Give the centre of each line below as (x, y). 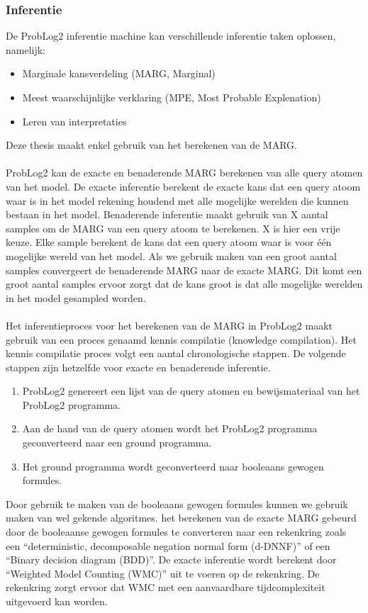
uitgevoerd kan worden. (57, 601)
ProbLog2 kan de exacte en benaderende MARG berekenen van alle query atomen (184, 173)
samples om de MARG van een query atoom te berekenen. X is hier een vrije (173, 228)
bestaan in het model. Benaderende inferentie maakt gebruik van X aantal (167, 214)
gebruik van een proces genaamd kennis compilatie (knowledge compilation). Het (181, 339)
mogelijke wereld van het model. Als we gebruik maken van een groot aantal (171, 255)
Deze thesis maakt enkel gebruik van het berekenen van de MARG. (151, 145)
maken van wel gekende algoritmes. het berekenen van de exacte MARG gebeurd (181, 518)
